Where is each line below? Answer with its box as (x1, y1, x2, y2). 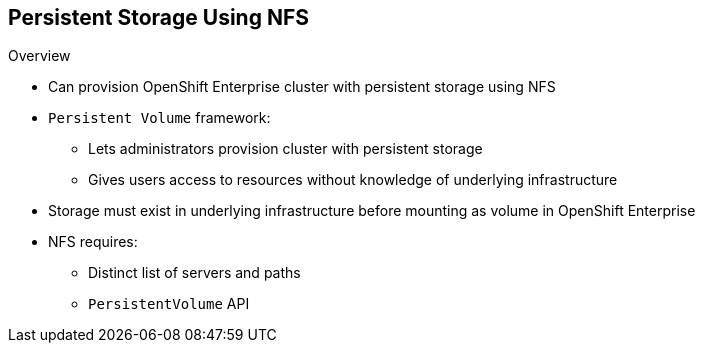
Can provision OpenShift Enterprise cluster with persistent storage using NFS (48, 78, 556, 96)
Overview (8, 47, 71, 65)
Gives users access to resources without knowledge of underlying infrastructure (88, 171, 618, 189)
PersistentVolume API (88, 295, 250, 313)
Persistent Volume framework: (48, 109, 271, 127)
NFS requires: (48, 233, 138, 251)
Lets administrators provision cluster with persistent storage (88, 140, 483, 158)
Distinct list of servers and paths (88, 264, 301, 282)
